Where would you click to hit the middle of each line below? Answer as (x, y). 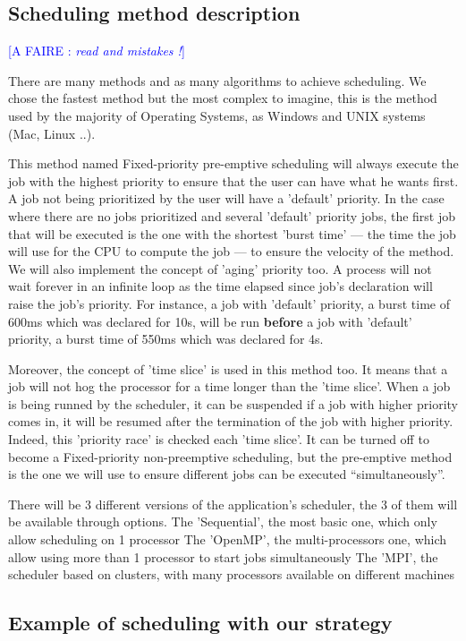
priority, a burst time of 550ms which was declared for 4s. (166, 339)
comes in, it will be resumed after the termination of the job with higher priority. (231, 421)
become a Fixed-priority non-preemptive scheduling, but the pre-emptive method (230, 456)
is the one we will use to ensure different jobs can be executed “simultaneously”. (227, 474)
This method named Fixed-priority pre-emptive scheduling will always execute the (233, 163)
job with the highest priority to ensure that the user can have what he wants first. (233, 180)
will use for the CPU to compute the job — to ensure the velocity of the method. (231, 251)
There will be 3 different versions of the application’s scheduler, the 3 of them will (233, 504)
